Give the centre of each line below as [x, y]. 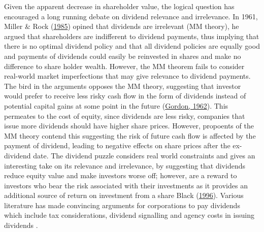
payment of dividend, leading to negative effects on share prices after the [117, 145]
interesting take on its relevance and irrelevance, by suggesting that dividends [125, 165]
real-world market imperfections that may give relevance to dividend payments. [127, 76]
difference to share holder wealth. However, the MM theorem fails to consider [124, 66]
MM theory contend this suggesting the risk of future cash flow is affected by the [130, 135]
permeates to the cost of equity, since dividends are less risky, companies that [125, 115]
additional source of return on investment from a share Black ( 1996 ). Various [124, 195]
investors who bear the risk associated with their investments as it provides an [126, 185]
